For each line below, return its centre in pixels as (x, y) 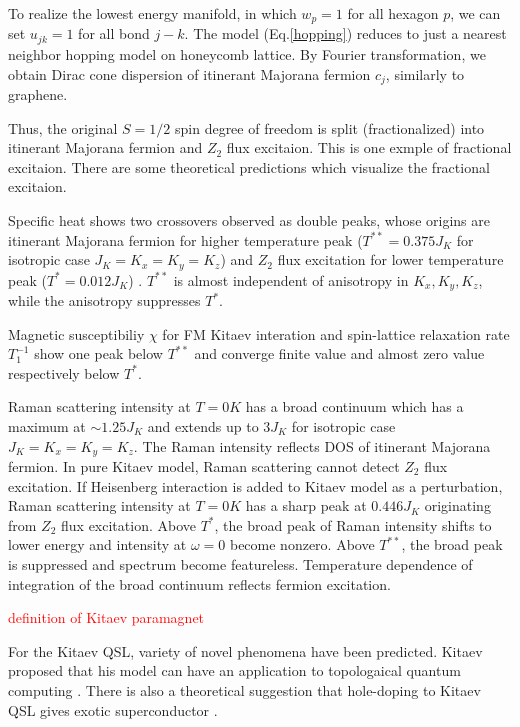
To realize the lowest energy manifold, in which (152, 13)
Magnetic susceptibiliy (76, 333)
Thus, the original (63, 127)
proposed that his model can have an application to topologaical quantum (234, 670)
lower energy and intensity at (97, 544)
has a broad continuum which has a (354, 406)
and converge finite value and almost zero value (339, 353)
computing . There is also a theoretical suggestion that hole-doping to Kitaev (244, 689)
